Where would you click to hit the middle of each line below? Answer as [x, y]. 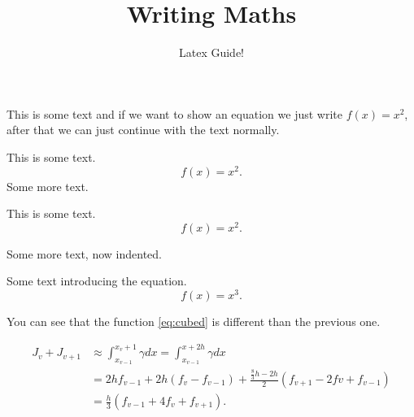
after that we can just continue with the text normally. [143, 130]
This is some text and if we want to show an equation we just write [174, 113]
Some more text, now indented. [84, 253]
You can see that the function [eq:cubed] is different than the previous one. [194, 321]
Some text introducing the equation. [97, 281]
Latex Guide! [211, 52]
